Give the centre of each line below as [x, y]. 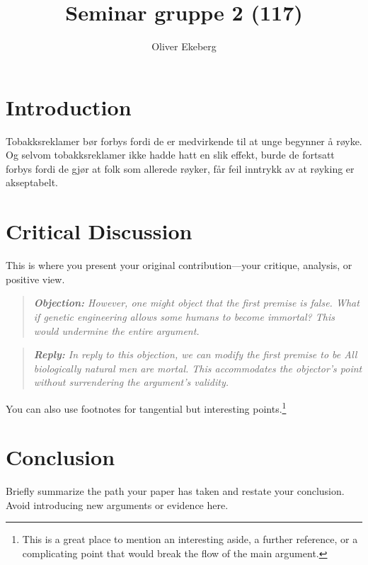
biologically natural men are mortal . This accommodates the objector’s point [198, 368]
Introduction [69, 107]
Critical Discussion [99, 231]
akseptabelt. [32, 182]
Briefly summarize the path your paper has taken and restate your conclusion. [175, 491]
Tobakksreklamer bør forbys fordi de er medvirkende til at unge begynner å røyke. [184, 141]
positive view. [35, 279]
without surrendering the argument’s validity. [131, 382]
